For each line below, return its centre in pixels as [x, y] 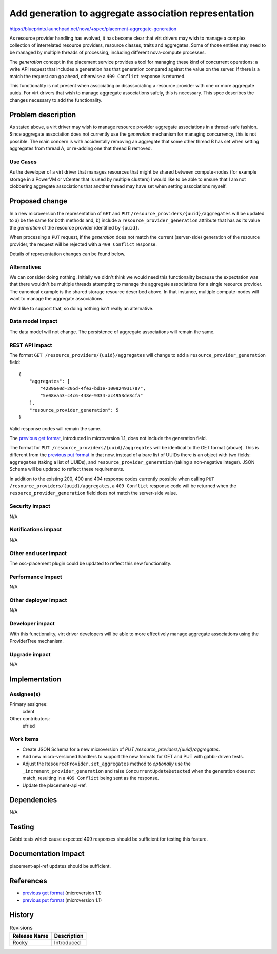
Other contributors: [30, 718]
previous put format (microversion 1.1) [62, 900]
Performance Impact [36, 577]
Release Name [31, 936]
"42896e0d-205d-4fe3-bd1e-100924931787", [93, 388]
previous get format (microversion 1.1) [62, 893]
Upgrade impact [30, 654]
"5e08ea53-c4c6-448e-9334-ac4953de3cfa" [92, 396]
